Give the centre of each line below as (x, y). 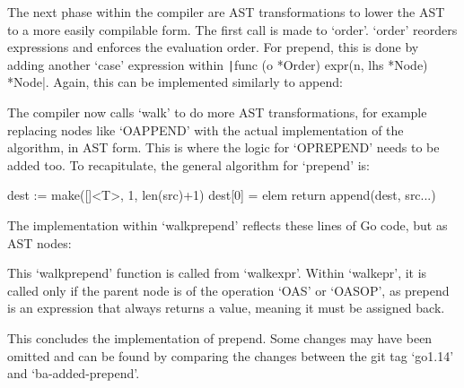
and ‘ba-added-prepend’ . (74, 373)
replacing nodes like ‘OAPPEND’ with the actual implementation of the (206, 129)
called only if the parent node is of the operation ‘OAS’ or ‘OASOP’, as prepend (228, 290)
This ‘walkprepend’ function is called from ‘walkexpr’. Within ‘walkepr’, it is (217, 273)
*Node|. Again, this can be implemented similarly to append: (175, 82)
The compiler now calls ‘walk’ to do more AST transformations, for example (217, 112)
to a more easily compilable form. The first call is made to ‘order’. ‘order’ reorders (232, 29)
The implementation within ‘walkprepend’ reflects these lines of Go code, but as (228, 225)
